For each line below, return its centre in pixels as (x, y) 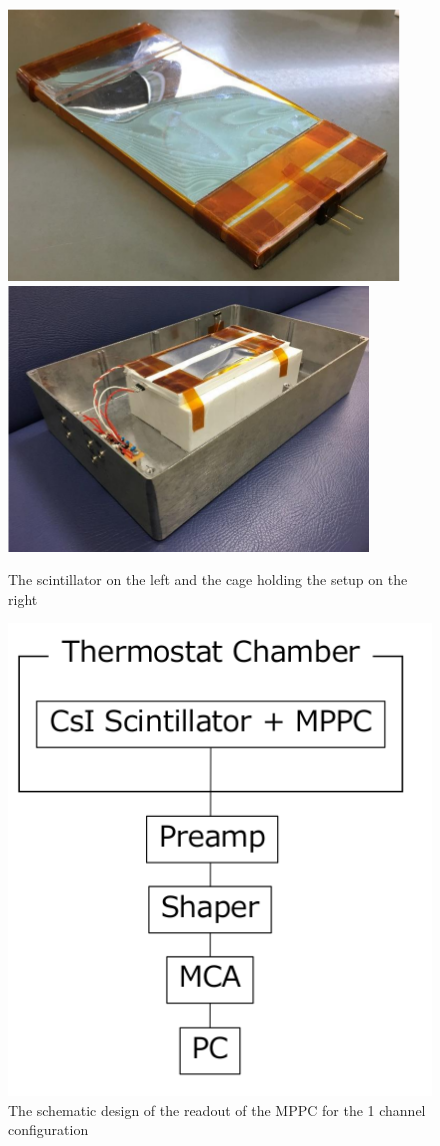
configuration (48, 1129)
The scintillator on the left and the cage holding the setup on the (208, 579)
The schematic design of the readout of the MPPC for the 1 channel (217, 1109)
